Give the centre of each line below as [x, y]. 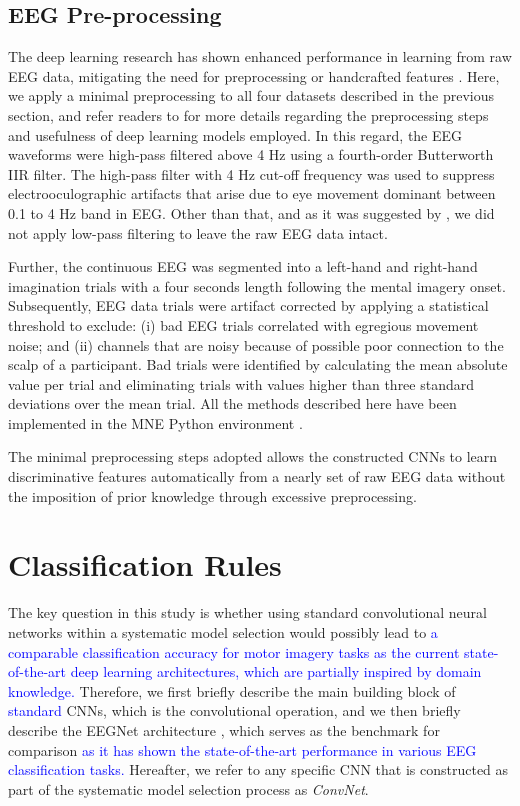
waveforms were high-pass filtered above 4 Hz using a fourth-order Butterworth [251, 154]
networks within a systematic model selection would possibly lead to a [223, 631]
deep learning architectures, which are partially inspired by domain [276, 671]
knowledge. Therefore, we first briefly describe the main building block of [232, 690]
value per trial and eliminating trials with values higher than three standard [241, 383]
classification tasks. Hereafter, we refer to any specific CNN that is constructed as [258, 769]
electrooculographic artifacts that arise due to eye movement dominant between [252, 193]
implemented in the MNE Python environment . [155, 422]
